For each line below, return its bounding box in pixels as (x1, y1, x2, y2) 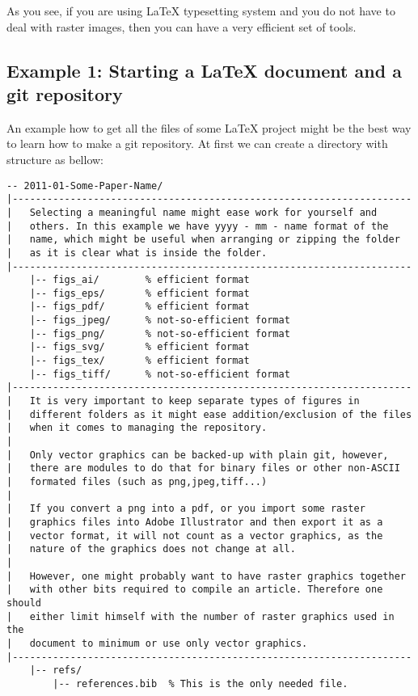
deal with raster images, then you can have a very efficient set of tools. (6, 18, 357, 35)
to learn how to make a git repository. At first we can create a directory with (6, 135, 388, 152)
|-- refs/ (29, 664, 82, 677)
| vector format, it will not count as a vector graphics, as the (6, 529, 383, 542)
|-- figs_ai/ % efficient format (29, 274, 250, 286)
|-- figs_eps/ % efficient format (29, 287, 250, 299)
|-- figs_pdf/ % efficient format (29, 301, 250, 313)
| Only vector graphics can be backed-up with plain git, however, (6, 449, 389, 461)
